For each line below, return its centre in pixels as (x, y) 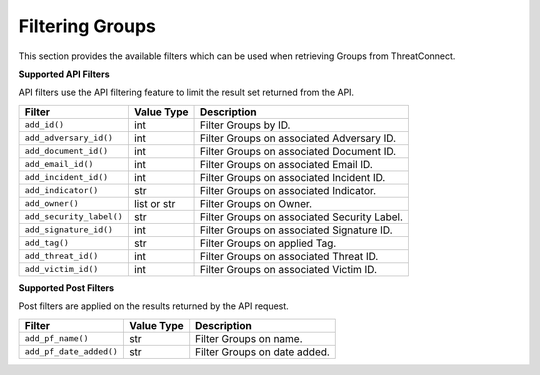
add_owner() (51, 203)
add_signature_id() (69, 230)
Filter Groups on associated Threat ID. (289, 256)
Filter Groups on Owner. (256, 203)
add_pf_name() (56, 338)
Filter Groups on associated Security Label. (302, 217)
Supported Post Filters (66, 287)
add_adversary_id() (69, 138)
